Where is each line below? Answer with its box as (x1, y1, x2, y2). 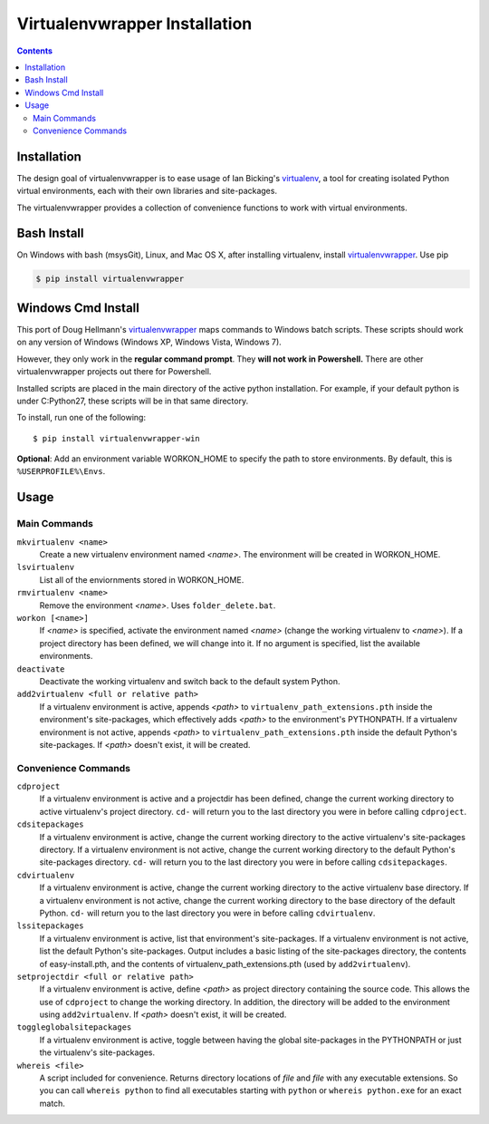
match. (39, 1098, 65, 1109)
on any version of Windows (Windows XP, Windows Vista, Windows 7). (16, 336, 283, 348)
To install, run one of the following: (16, 412, 147, 423)
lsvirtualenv (16, 562, 75, 573)
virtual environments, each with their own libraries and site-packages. (16, 186, 278, 197)
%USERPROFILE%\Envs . (16, 466, 106, 477)
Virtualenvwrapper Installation (16, 14, 253, 34)
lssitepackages (16, 921, 85, 931)
